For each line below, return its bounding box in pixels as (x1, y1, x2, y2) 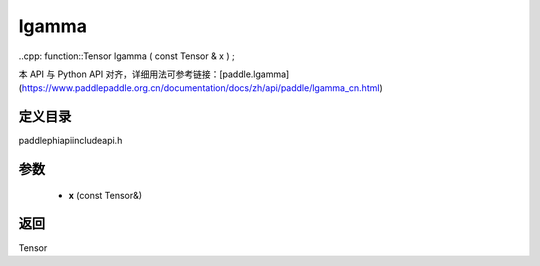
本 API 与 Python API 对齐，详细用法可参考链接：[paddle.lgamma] (18, 68, 290, 80)
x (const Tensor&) (68, 189, 143, 201)
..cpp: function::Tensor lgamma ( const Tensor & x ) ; (18, 50, 235, 62)
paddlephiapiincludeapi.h (18, 135, 123, 147)
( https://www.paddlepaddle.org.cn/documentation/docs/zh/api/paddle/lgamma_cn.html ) (18, 82, 384, 94)
